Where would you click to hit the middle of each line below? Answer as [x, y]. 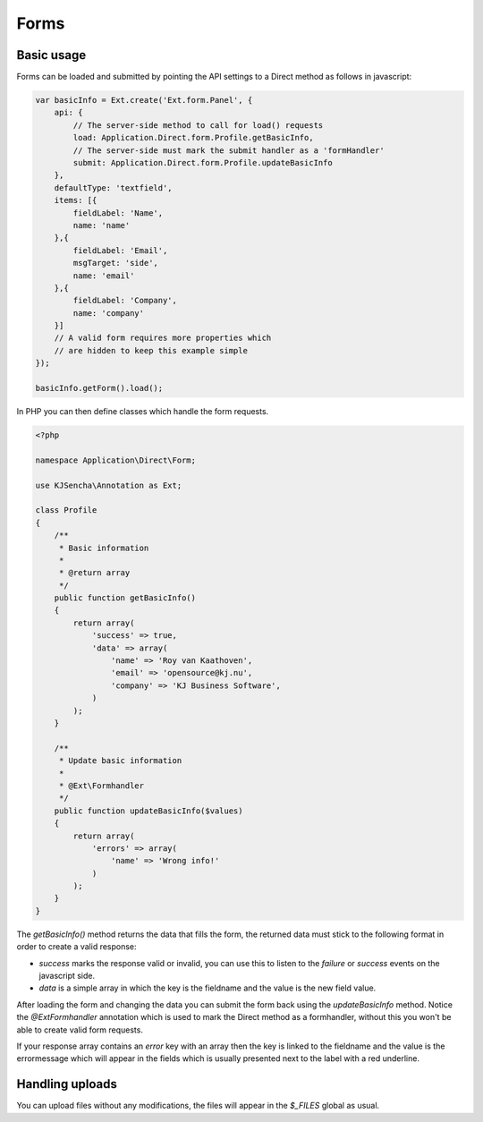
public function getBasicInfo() [125, 598]
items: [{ [76, 200]
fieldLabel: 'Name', [118, 213]
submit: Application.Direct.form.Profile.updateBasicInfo [203, 162]
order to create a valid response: [77, 947]
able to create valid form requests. [80, 1030]
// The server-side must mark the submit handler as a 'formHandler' [229, 150]
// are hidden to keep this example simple [151, 350]
